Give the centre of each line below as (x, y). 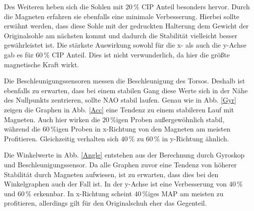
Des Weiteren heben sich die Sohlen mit (64, 6)
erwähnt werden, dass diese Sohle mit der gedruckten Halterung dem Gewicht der (127, 26)
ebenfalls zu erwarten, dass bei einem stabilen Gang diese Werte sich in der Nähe (126, 90)
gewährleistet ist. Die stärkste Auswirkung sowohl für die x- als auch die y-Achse (125, 45)
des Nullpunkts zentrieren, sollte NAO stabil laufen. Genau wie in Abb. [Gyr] (120, 100)
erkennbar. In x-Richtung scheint (83, 193)
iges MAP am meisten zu (186, 193)
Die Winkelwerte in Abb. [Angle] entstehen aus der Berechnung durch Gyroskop (124, 155)
